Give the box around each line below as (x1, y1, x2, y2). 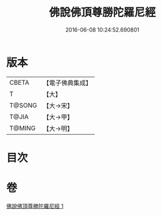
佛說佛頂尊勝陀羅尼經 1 (6, 202, 64, 210)
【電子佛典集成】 (43, 79, 93, 87)
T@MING (9, 124, 36, 132)
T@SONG (9, 101, 38, 110)
